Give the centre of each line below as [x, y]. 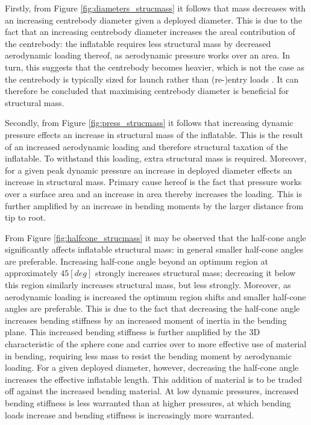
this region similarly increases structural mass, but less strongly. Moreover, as [148, 285]
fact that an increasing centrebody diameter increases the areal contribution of [150, 32]
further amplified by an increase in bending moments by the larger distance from [154, 205]
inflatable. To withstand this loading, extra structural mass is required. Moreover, [156, 158]
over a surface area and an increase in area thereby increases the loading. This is [154, 193]
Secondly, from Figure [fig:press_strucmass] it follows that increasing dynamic [149, 123]
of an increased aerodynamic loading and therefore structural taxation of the [146, 146]
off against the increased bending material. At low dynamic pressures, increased [152, 391]
